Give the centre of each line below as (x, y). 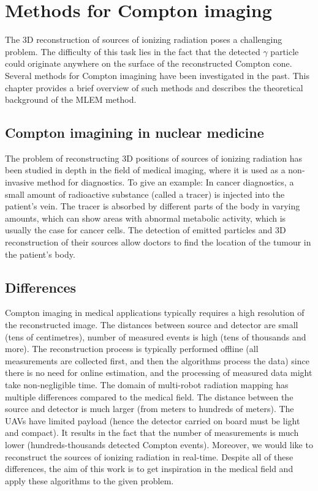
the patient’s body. (40, 254)
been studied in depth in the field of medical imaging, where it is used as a (145, 170)
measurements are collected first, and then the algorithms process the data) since (157, 360)
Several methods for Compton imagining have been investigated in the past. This (157, 75)
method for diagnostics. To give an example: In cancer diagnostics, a (165, 182)
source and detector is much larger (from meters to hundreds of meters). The (150, 409)
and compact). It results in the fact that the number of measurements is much (152, 433)
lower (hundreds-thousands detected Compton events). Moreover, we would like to (159, 444)
